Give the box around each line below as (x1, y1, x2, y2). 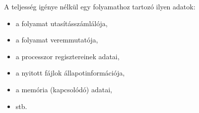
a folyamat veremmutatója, (15, 35, 98, 45)
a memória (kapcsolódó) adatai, (15, 84, 112, 94)
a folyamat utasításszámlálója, (15, 18, 108, 28)
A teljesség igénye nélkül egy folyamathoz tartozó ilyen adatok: (4, 1, 196, 11)
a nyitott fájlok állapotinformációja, (15, 68, 125, 78)
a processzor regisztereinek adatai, (15, 51, 120, 61)
